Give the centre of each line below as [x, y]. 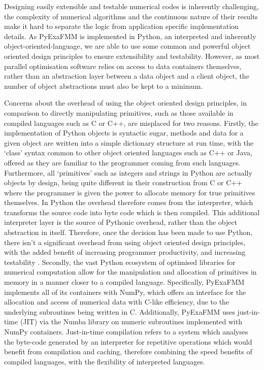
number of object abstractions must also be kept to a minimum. [104, 86]
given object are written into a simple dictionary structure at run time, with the [129, 142]
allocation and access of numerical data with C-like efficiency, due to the [117, 302]
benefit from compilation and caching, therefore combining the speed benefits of [128, 351]
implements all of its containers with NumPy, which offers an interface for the [125, 292]
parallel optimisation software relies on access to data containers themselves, [123, 66]
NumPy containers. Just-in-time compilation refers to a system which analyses [126, 331]
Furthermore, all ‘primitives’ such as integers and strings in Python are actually [128, 172]
